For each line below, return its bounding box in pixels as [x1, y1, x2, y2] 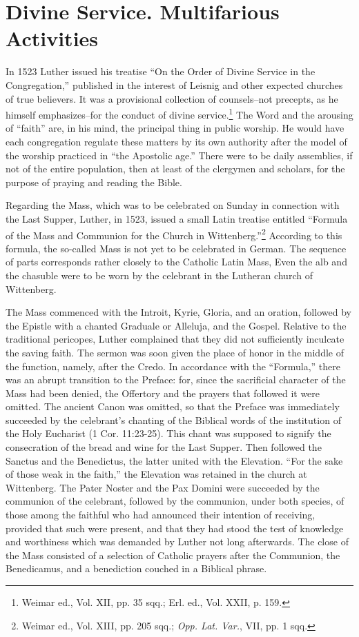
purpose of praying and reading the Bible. [6, 174, 182, 189]
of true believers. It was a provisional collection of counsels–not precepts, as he [6, 91, 338, 105]
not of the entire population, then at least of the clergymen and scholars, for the [6, 161, 345, 176]
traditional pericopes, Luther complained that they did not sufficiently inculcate [6, 332, 345, 346]
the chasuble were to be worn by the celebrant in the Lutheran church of [6, 267, 313, 282]
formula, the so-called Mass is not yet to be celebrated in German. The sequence [6, 241, 347, 255]
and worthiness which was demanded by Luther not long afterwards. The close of [6, 534, 349, 549]
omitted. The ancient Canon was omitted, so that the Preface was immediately [6, 399, 340, 414]
